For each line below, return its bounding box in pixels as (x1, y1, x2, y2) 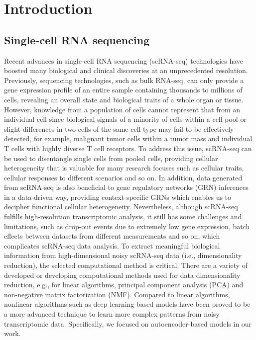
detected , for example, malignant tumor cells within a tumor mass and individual (4, 133, 253, 144)
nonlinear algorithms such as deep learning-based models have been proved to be (4, 299, 251, 309)
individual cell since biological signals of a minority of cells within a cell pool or (4, 114, 247, 124)
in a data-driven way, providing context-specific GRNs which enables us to (4, 191, 232, 202)
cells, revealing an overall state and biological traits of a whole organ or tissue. (4, 94, 244, 104)
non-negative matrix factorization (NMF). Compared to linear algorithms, (4, 289, 230, 299)
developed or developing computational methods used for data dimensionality (4, 269, 241, 280)
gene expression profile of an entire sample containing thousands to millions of (4, 85, 243, 95)
